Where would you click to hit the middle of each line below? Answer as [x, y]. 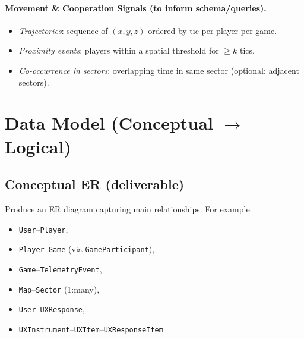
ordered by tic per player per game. [213, 30]
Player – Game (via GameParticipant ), [87, 249]
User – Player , [43, 229]
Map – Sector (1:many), [59, 289]
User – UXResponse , [52, 309]
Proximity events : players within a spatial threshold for [119, 50]
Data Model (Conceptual [109, 123]
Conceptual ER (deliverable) [95, 184]
